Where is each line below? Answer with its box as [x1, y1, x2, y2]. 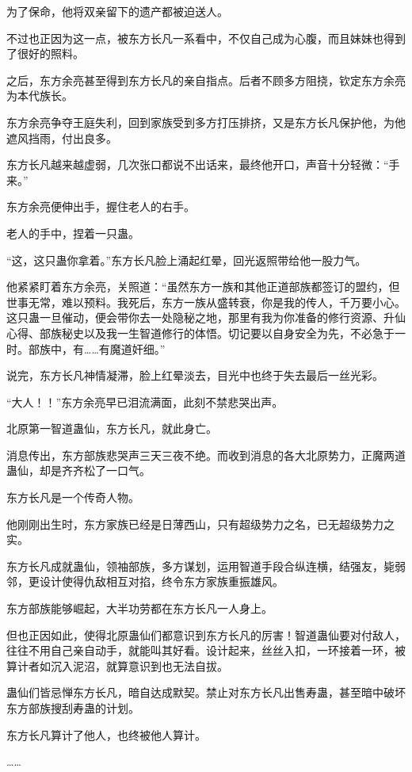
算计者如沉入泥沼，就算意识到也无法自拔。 [6, 657, 228, 674]
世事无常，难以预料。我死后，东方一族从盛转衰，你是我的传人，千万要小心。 [6, 293, 406, 310]
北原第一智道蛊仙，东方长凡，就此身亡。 [6, 420, 217, 437]
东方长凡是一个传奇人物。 [6, 489, 139, 506]
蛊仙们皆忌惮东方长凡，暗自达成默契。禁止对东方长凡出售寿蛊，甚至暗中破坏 [6, 684, 406, 701]
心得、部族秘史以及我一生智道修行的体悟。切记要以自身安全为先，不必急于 [6, 324, 395, 341]
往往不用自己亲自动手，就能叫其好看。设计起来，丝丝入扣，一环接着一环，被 [6, 642, 406, 659]
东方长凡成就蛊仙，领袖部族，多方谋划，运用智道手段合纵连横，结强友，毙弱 [6, 557, 406, 574]
